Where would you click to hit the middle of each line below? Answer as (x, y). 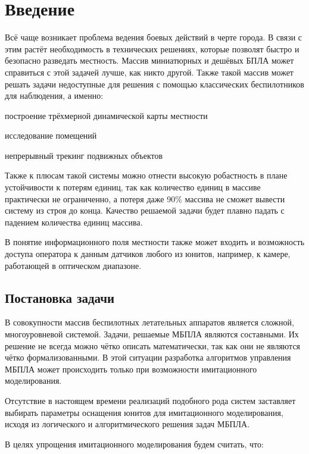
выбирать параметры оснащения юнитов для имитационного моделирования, (144, 412)
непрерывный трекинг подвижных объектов (84, 155)
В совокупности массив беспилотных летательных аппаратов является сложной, (149, 322)
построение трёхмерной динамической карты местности (106, 115)
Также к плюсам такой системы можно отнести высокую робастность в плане (146, 175)
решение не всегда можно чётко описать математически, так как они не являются (153, 345)
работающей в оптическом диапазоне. (73, 265)
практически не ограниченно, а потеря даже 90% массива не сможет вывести (145, 198)
